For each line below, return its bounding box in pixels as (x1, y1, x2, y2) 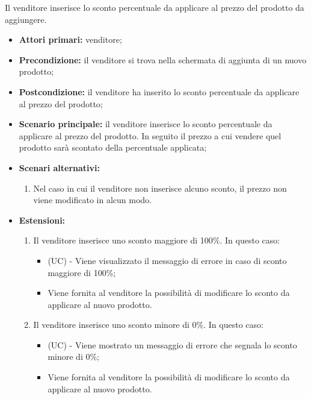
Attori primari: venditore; (19, 33, 122, 46)
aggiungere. (5, 13, 47, 25)
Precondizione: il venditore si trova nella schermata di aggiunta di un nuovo (19, 53, 307, 66)
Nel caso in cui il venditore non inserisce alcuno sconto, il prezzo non (33, 181, 287, 194)
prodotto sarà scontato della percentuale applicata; (19, 141, 207, 154)
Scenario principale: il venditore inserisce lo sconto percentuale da (19, 118, 273, 130)
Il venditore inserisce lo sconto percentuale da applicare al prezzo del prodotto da (5, 1, 304, 13)
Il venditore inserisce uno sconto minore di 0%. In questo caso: (33, 318, 263, 331)
